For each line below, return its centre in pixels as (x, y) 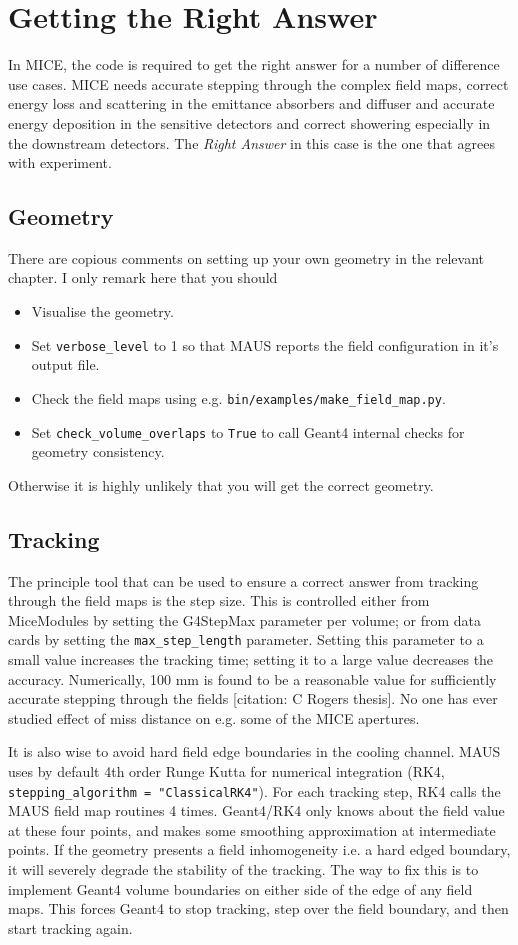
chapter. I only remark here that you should (143, 277)
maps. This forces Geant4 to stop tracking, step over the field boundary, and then (258, 908)
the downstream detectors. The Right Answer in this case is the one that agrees (251, 142)
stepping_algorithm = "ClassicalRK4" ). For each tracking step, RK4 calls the (254, 790)
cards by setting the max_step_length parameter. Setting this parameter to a (246, 639)
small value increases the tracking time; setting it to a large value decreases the (251, 659)
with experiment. (60, 162)
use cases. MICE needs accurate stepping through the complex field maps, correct (258, 83)
